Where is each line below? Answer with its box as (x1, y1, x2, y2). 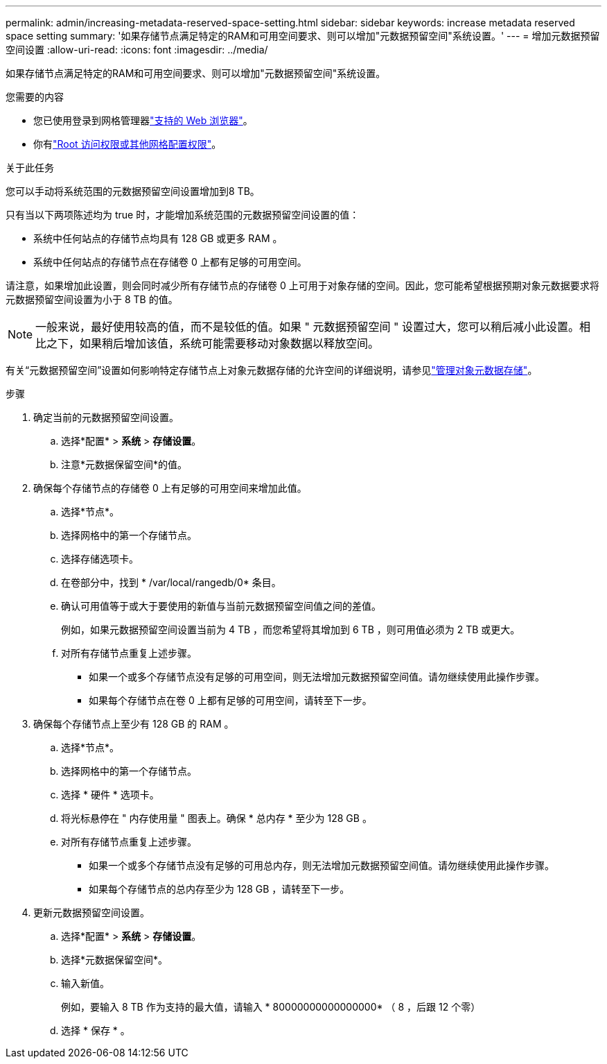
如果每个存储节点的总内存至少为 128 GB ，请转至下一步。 (89, 883, 350, 895)
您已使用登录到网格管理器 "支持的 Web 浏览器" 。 (33, 114, 253, 126)
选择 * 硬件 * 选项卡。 (61, 789, 159, 800)
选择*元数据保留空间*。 (61, 954, 168, 966)
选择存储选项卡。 (61, 553, 139, 565)
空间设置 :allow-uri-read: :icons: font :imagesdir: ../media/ (6, 44, 268, 55)
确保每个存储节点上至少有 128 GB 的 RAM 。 (33, 718, 234, 730)
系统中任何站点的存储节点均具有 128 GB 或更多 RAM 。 (33, 232, 283, 244)
